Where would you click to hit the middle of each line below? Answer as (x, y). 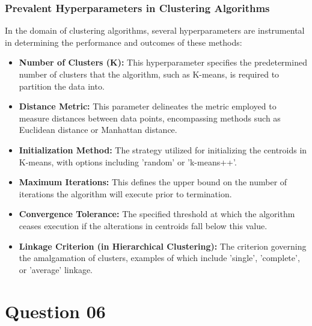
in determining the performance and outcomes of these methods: (124, 42)
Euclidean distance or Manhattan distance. (98, 130)
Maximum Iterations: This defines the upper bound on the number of (153, 182)
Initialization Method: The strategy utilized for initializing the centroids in (163, 149)
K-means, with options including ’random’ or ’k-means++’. (128, 161)
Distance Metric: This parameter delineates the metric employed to (148, 106)
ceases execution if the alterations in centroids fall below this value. (143, 225)
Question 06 (55, 311)
